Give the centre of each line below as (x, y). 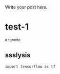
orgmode (13, 40)
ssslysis (18, 55)
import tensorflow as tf (30, 66)
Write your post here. (26, 7)
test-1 (17, 27)
